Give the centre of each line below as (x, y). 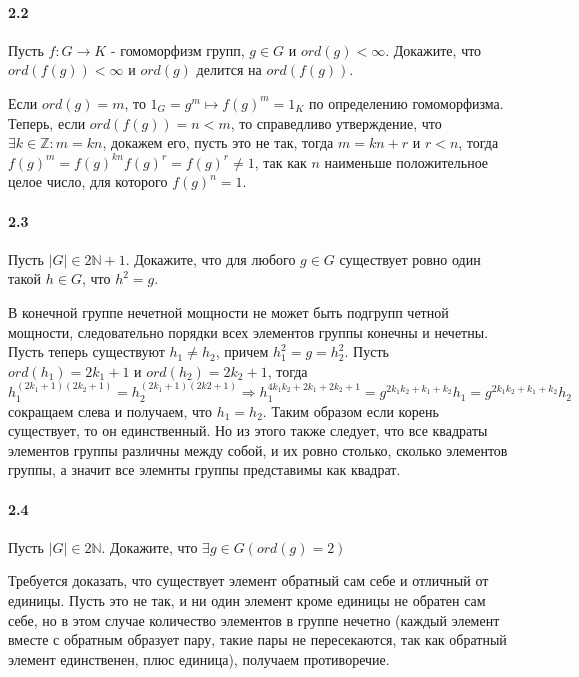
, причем (242, 351)
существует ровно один (410, 258)
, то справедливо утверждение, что (336, 122)
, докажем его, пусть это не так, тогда (218, 142)
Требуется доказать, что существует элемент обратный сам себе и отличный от (248, 580)
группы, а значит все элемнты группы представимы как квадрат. (204, 469)
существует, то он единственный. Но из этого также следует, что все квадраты (248, 430)
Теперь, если (47, 122)
